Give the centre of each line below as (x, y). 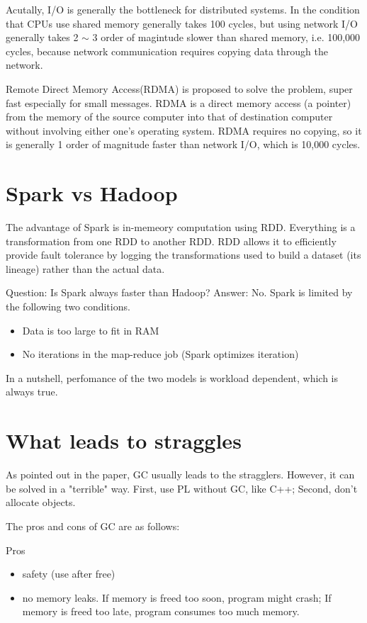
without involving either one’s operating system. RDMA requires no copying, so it (184, 130)
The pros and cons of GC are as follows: (93, 526)
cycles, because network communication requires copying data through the (167, 51)
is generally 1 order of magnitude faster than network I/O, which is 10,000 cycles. (183, 144)
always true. (32, 392)
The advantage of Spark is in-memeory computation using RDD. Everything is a (181, 227)
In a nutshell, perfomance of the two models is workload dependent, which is (172, 377)
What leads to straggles (124, 440)
